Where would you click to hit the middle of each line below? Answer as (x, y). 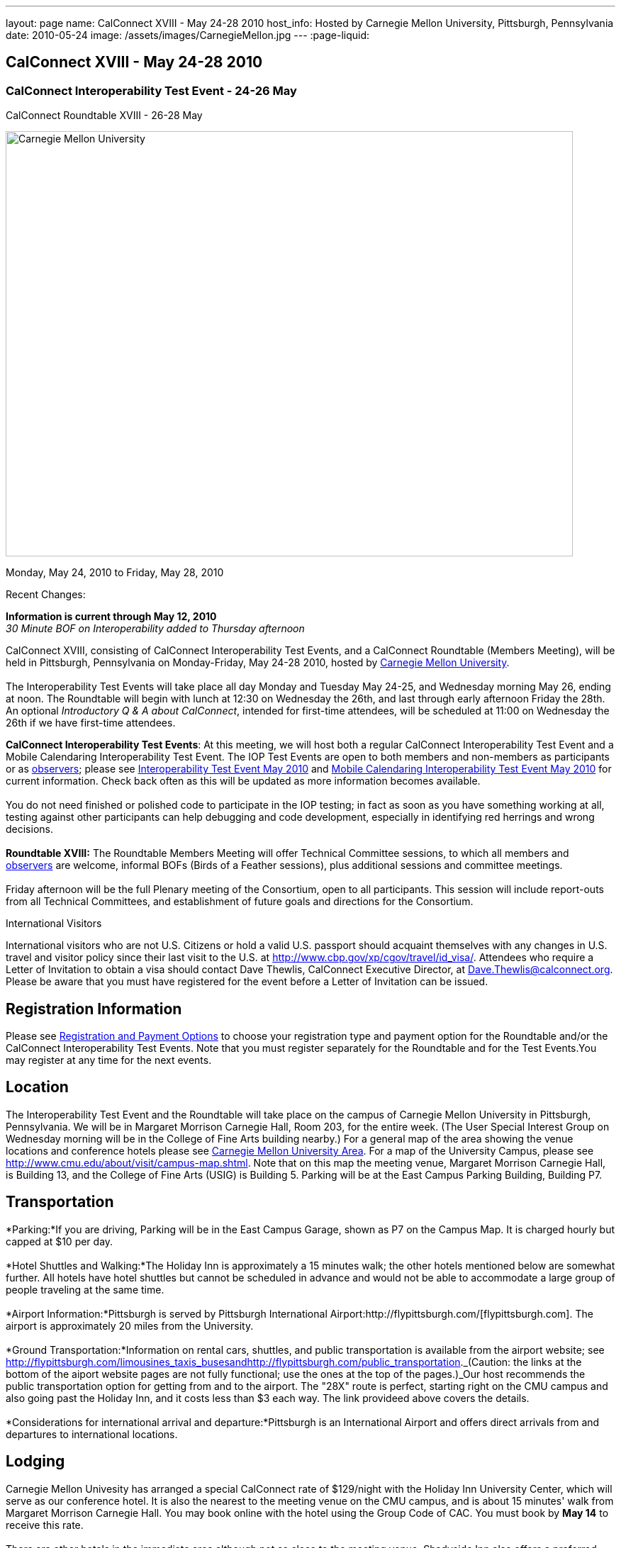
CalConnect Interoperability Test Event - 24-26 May (151, 90)
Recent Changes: (46, 595)
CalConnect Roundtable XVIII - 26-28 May (104, 116)
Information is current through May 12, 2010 (111, 617)
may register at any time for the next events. (109, 1060)
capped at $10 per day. (60, 1241)
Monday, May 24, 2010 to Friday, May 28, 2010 (115, 573)
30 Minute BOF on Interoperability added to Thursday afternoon (155, 629)
